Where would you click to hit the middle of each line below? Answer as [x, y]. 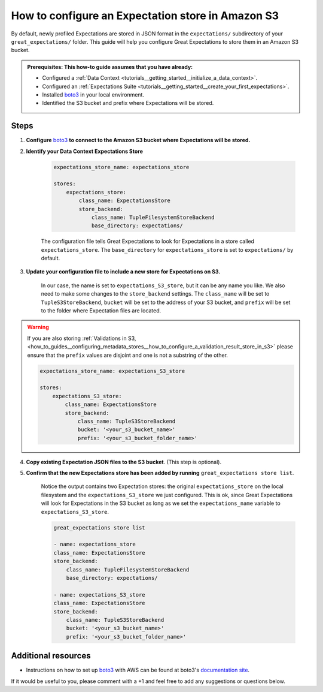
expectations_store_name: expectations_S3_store [112, 371]
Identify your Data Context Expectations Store [85, 151]
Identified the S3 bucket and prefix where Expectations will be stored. [128, 103]
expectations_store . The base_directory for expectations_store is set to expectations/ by [167, 249]
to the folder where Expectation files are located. [101, 311]
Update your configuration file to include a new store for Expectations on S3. [123, 272]
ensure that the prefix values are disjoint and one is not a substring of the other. [128, 355]
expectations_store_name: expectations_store [121, 167]
